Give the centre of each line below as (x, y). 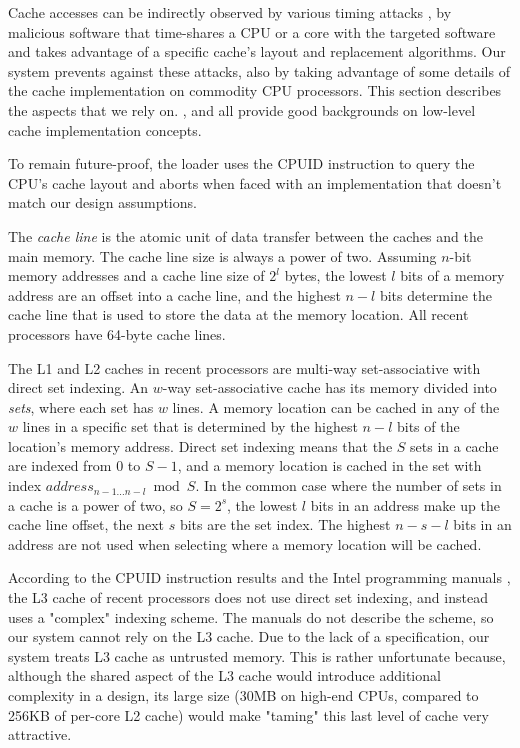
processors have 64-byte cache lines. (117, 333)
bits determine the (436, 294)
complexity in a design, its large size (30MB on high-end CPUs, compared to (243, 695)
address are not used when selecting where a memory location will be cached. (245, 543)
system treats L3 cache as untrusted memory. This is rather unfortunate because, (257, 655)
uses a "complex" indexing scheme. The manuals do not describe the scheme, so (251, 616)
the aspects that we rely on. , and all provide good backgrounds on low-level (242, 109)
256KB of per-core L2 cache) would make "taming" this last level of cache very (248, 714)
